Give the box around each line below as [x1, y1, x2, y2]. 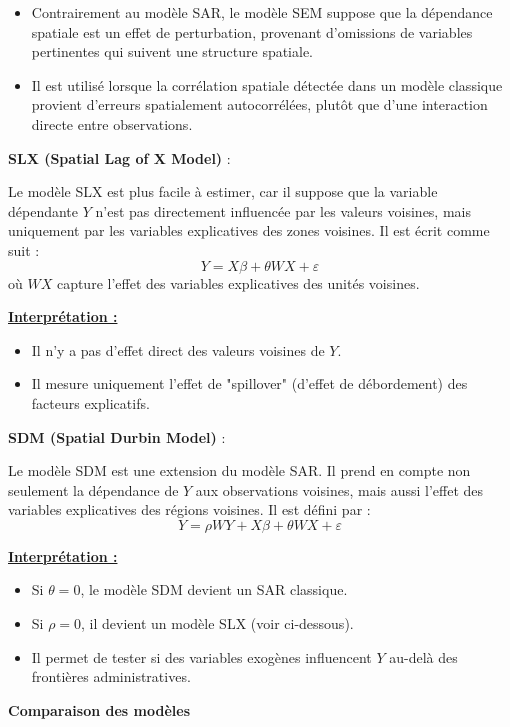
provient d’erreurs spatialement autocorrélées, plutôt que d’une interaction [31, 94, 488, 115]
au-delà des [389, 646, 458, 667]
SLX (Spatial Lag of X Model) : [8, 147, 231, 168]
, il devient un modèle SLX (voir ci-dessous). [81, 613, 354, 634]
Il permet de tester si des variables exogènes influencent [31, 646, 372, 667]
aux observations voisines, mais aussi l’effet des [195, 479, 484, 500]
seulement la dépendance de [8, 479, 179, 500]
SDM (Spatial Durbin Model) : [8, 426, 226, 447]
